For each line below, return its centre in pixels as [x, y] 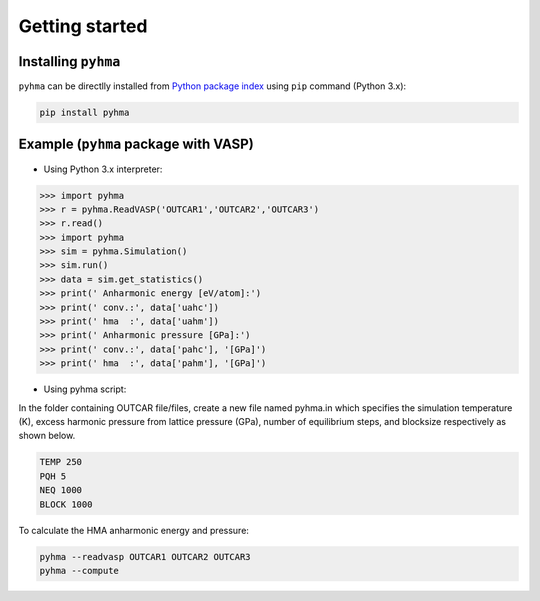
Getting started [83, 26]
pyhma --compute [79, 570]
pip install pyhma [84, 113]
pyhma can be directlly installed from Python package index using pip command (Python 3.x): [212, 86]
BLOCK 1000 [66, 504]
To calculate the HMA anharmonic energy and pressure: [134, 530]
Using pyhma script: [85, 389]
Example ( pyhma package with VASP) [136, 144]
